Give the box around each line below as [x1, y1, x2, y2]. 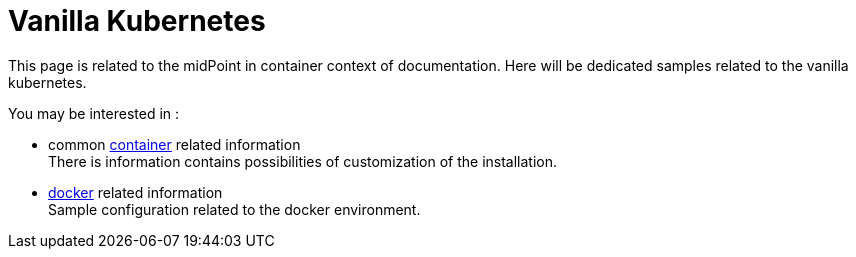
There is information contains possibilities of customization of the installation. [48, 152, 558, 170]
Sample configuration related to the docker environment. [48, 200, 421, 218]
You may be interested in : [8, 104, 180, 122]
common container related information [48, 135, 301, 153]
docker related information [48, 183, 223, 201]
